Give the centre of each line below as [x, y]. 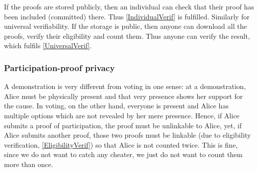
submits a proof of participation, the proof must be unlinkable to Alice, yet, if [123, 125]
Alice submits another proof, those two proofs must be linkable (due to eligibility [128, 135]
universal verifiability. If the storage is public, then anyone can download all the [126, 26]
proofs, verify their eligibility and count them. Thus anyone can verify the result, [127, 36]
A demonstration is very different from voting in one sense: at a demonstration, [125, 86]
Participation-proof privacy [59, 67]
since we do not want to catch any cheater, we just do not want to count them [124, 154]
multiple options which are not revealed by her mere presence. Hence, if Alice [122, 115]
